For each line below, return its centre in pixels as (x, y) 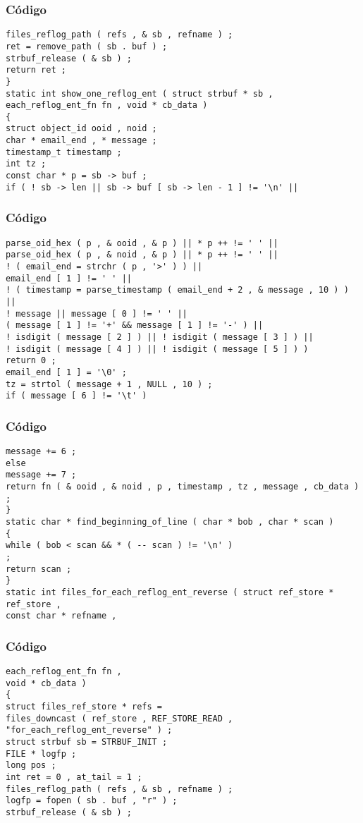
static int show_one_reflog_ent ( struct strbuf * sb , (140, 93)
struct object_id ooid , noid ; (81, 129)
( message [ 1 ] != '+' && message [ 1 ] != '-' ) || (135, 325)
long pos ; (31, 766)
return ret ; (36, 70)
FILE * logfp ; (41, 754)
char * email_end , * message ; (81, 141)
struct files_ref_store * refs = (84, 707)
